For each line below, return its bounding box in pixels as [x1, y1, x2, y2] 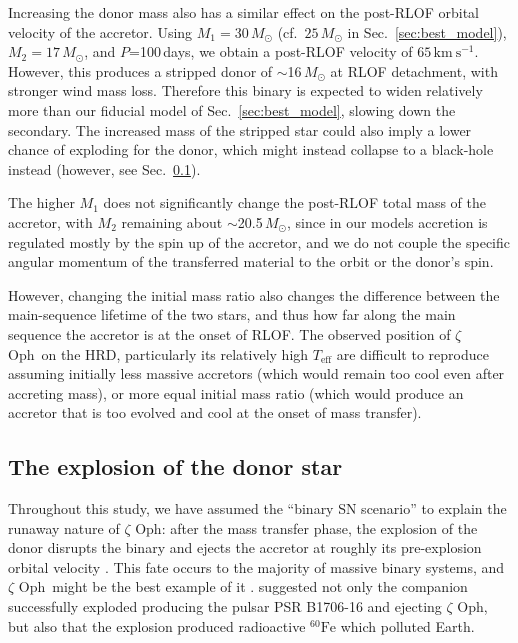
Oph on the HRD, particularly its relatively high [8, 343, 309, 364]
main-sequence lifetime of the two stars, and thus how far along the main [8, 304, 456, 325]
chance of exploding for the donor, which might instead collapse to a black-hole [8, 139, 494, 160]
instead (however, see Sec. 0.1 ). [8, 158, 201, 179]
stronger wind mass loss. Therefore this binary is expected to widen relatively [8, 80, 483, 101]
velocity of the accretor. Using [8, 21, 193, 42]
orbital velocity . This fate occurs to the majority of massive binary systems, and [8, 556, 505, 577]
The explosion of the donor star [8, 451, 343, 482]
